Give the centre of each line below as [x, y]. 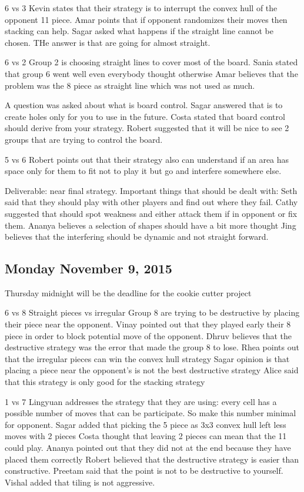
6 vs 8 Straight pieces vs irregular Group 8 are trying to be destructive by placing [152, 312]
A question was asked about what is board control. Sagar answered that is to [144, 105]
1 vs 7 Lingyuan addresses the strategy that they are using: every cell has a [141, 401]
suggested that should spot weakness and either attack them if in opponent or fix [151, 213]
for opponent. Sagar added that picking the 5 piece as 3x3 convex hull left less [146, 424]
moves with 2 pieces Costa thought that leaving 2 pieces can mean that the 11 [146, 436]
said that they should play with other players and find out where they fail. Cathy [151, 202]
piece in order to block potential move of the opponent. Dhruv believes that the [148, 335]
